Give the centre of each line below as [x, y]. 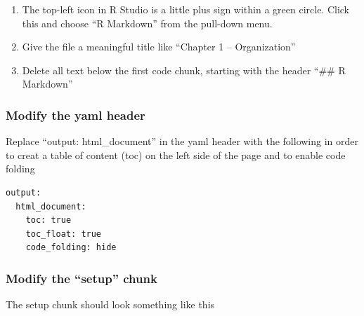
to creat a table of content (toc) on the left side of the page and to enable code [176, 154]
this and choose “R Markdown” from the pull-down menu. [147, 23]
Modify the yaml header [76, 115]
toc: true [48, 220]
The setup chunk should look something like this [110, 304]
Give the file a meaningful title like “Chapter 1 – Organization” [159, 47]
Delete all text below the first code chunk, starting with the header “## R [184, 70]
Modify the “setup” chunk [82, 278]
